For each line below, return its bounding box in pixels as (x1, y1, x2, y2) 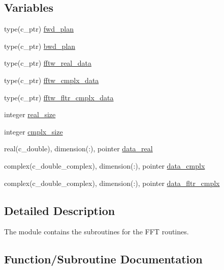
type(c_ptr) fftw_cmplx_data (4, 74, 99, 85)
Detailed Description (4, 202, 115, 218)
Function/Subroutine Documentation (4, 251, 203, 267)
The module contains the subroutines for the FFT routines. (4, 226, 189, 237)
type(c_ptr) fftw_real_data (4, 58, 91, 68)
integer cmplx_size (4, 126, 63, 137)
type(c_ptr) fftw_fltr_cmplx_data (4, 92, 114, 102)
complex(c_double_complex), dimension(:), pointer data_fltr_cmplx (4, 177, 220, 188)
